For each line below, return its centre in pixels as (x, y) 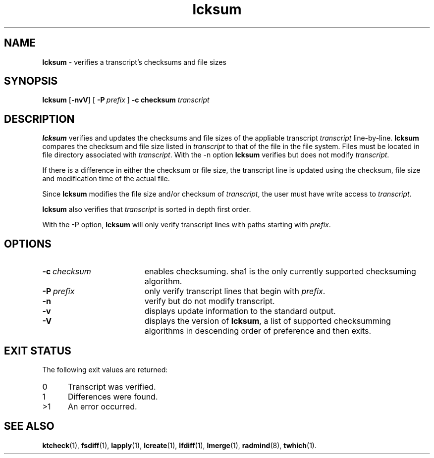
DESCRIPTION (39, 119)
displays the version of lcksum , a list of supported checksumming (268, 321)
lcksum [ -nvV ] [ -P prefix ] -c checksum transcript (126, 100)
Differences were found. (113, 396)
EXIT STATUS (38, 351)
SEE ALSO (29, 426)
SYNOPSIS (31, 81)
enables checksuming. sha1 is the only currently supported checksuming (280, 272)
